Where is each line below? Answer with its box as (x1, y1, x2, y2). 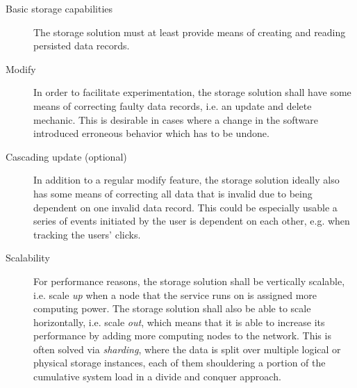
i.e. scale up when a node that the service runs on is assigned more (33, 287, 317, 302)
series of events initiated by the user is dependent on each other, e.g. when (33, 213, 350, 228)
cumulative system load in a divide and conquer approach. (33, 369, 281, 384)
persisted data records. (33, 38, 130, 53)
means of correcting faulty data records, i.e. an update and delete (33, 98, 312, 113)
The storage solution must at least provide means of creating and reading (33, 24, 346, 39)
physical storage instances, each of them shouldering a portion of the (33, 355, 326, 370)
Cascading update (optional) (6, 149, 127, 163)
